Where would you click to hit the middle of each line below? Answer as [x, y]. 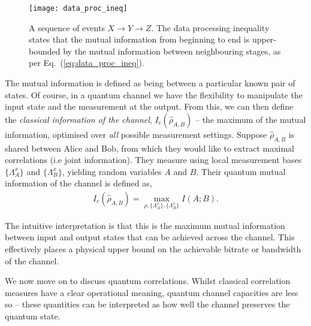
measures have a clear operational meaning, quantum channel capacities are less [152, 292]
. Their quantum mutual [241, 171]
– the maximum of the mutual [250, 119]
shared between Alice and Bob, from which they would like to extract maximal [150, 148]
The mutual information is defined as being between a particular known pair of [150, 83]
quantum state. [33, 316]
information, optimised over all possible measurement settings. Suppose [136, 134]
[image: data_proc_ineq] [78, 8]
